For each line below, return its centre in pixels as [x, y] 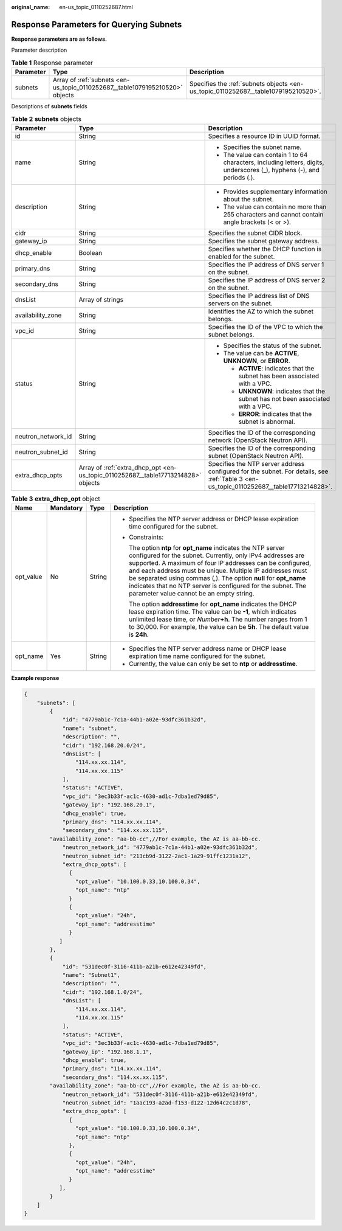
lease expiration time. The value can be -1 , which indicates [213, 612]
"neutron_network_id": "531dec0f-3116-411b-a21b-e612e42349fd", [160, 1094]
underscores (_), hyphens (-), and [272, 170]
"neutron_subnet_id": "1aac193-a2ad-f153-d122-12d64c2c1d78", [157, 1103]
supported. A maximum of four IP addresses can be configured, [220, 563]
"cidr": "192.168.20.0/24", [104, 745]
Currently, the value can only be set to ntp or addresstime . [213, 664]
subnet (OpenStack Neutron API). [256, 456]
